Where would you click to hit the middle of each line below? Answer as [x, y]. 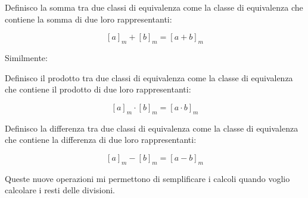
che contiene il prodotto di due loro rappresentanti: [98, 89]
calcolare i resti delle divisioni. [60, 190]
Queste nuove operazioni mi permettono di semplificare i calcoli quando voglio [147, 178]
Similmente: [26, 57]
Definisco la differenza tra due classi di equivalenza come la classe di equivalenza [152, 128]
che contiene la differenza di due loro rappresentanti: [101, 140]
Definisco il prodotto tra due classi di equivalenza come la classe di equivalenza [149, 77]
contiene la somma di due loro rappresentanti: [88, 19]
